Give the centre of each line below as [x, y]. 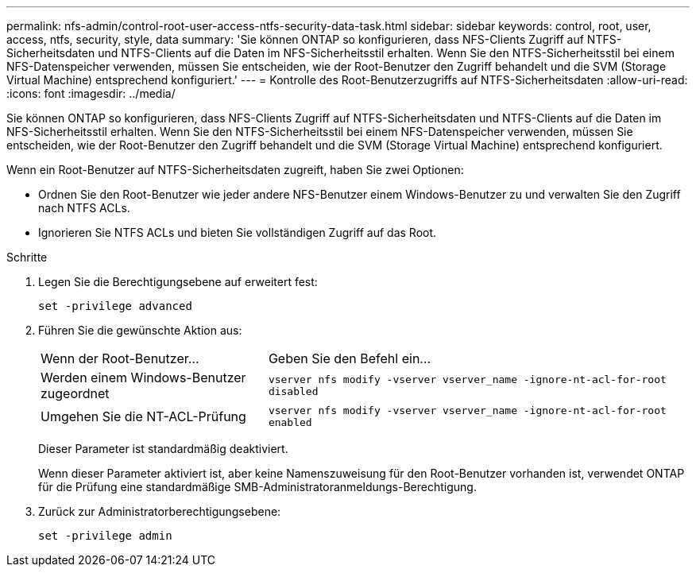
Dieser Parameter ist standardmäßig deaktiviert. [163, 449]
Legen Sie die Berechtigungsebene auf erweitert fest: [178, 282]
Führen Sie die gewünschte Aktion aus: [140, 330]
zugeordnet [75, 393]
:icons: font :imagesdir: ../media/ [91, 93]
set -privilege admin [105, 536]
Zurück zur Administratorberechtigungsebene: [160, 511]
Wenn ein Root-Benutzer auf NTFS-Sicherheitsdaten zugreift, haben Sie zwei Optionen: [235, 170]
